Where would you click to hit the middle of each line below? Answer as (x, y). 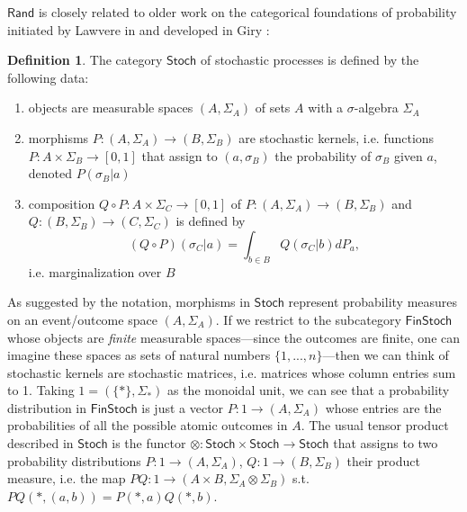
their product (383, 460)
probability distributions (74, 460)
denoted (50, 173)
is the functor (149, 443)
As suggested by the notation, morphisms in (129, 302)
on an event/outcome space (82, 319)
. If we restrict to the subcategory (308, 319)
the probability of (323, 155)
